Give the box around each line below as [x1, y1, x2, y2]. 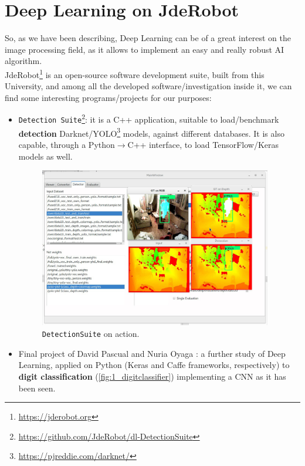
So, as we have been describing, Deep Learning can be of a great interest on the [5, 32, 292, 44]
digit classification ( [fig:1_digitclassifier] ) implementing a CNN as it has [18, 370, 286, 382]
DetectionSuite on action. [42, 327, 140, 340]
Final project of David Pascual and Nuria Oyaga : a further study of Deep [18, 347, 286, 359]
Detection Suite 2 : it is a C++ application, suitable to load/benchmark [18, 112, 279, 125]
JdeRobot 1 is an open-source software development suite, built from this [5, 66, 265, 80]
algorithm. [5, 55, 42, 67]
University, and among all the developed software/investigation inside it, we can [5, 80, 292, 92]
